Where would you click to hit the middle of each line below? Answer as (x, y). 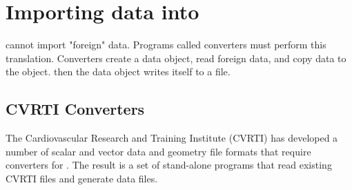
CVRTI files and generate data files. (82, 178)
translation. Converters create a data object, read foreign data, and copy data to (176, 58)
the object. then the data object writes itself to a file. (118, 72)
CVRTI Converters (75, 109)
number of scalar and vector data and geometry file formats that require (158, 151)
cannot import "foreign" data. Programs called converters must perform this (166, 45)
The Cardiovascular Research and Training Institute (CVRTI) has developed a (172, 138)
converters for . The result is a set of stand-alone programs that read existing (169, 165)
